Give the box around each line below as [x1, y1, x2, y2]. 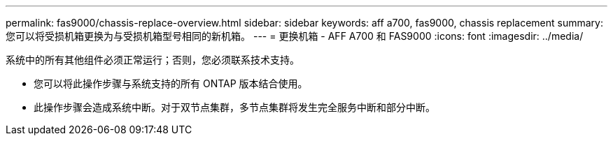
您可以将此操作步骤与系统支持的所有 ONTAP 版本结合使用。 [34, 77, 308, 89]
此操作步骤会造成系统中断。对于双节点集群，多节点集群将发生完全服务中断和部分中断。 [34, 101, 435, 113]
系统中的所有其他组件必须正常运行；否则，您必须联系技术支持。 [6, 54, 300, 66]
